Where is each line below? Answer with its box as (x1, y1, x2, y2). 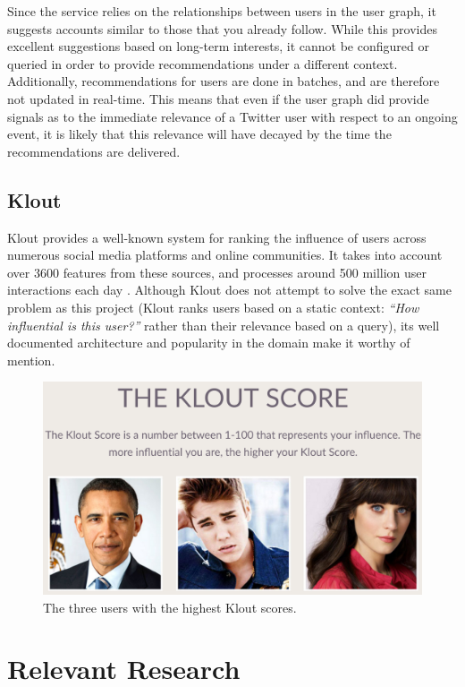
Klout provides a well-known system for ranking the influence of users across (7, 228, 427, 246)
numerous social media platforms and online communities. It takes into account (7, 245, 443, 264)
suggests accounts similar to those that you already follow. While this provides (7, 19, 437, 38)
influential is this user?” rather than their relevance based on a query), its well (7, 315, 440, 334)
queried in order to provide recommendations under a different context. (7, 54, 398, 73)
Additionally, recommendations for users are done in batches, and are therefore (7, 72, 440, 90)
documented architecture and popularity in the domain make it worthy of (7, 333, 410, 352)
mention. (7, 350, 55, 369)
